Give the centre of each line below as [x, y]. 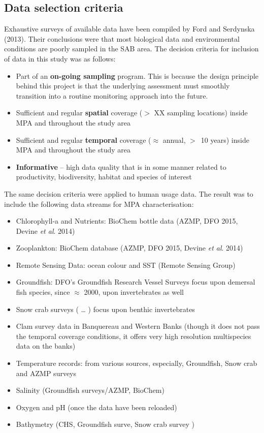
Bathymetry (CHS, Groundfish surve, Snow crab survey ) [105, 424]
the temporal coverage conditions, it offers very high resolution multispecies [134, 336]
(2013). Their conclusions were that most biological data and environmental [122, 38]
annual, [174, 140]
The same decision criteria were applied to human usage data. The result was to [129, 193]
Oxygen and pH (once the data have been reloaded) [96, 407]
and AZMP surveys [46, 373]
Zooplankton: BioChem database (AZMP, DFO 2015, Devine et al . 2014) [129, 248]
